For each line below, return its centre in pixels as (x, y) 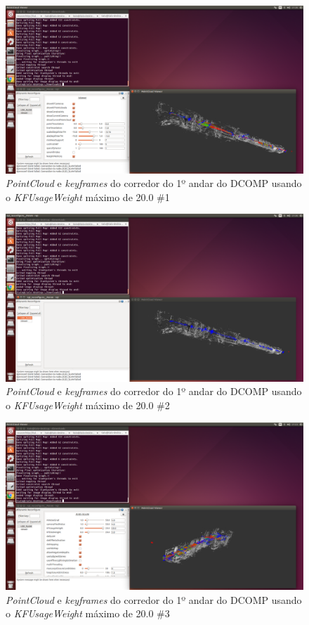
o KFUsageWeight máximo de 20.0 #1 (88, 196)
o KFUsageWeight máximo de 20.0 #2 (88, 405)
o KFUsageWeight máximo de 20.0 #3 (88, 613)
